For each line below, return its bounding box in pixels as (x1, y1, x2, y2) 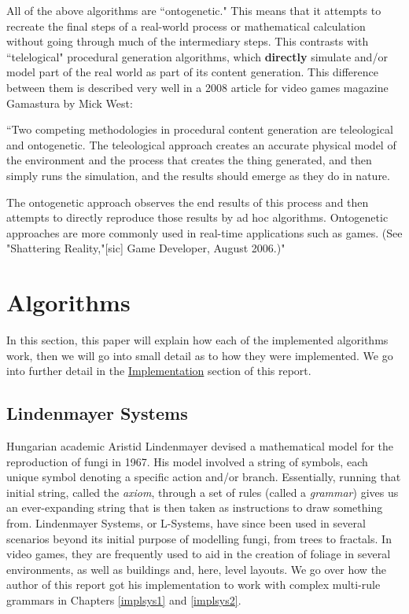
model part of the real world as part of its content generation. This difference (6, 64, 378, 80)
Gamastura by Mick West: (6, 94, 133, 111)
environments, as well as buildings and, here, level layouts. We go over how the (6, 561, 387, 577)
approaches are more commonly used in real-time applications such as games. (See (6, 224, 403, 241)
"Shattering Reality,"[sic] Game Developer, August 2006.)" (6, 240, 286, 256)
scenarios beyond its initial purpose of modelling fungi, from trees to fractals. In (6, 530, 392, 546)
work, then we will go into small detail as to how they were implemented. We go (6, 347, 393, 363)
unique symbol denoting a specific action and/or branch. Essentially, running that (6, 469, 401, 485)
